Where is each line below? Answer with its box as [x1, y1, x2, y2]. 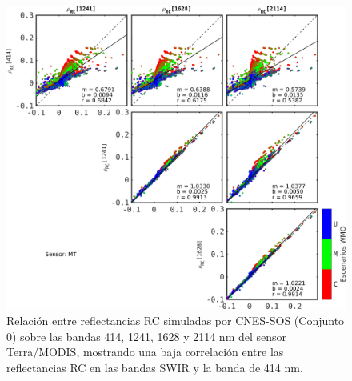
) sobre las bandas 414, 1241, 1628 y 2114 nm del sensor [12, 327, 287, 344]
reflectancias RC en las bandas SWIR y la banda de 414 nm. [6, 359, 303, 375]
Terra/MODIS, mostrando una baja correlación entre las [6, 343, 284, 360]
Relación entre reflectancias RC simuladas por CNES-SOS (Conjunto [6, 312, 345, 329]
